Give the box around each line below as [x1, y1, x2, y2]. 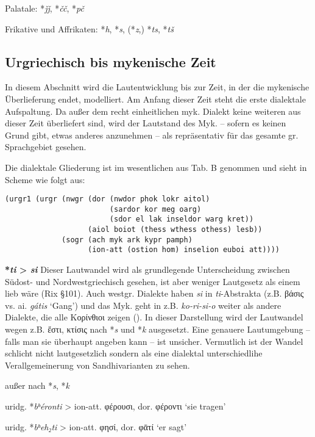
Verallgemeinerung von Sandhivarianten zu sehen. [5, 358, 190, 371]
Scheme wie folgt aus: [5, 173, 85, 186]
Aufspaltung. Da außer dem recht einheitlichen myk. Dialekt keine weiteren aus [5, 104, 301, 117]
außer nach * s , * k [5, 379, 69, 392]
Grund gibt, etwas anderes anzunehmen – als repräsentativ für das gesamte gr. [5, 128, 299, 141]
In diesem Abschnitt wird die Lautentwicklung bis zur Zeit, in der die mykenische [5, 81, 310, 93]
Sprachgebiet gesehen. [5, 140, 87, 153]
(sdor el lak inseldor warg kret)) [109, 215, 254, 224]
